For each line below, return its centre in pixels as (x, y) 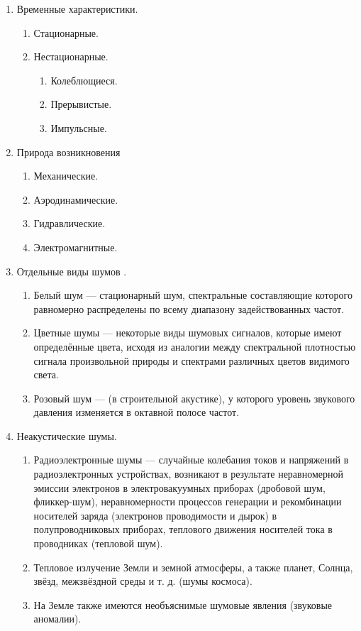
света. (46, 374)
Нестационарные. (71, 56)
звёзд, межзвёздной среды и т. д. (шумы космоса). (143, 581)
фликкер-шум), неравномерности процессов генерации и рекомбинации (188, 501)
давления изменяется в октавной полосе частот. (137, 412)
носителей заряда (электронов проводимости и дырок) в (155, 515)
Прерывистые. (81, 104)
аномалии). (57, 619)
